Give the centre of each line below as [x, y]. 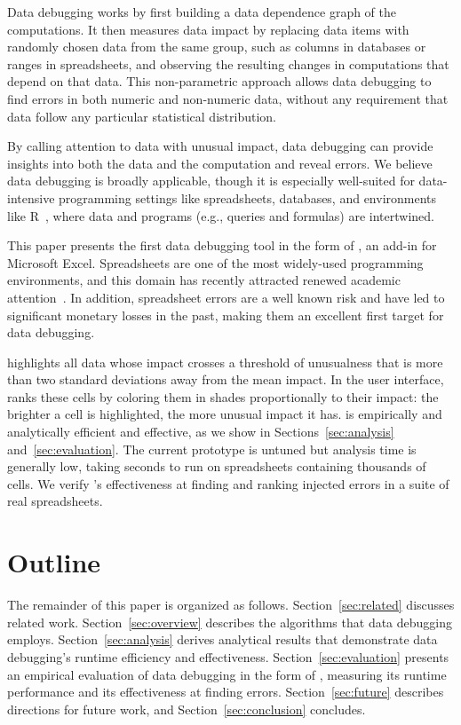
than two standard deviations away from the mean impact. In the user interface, [226, 379]
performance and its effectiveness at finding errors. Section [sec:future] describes [226, 692]
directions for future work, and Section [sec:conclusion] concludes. [187, 709]
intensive [31, 197]
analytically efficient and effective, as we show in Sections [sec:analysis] [201, 432]
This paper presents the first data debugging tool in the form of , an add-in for [222, 245]
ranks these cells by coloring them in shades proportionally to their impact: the [223, 396]
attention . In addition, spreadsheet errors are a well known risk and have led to [226, 297]
